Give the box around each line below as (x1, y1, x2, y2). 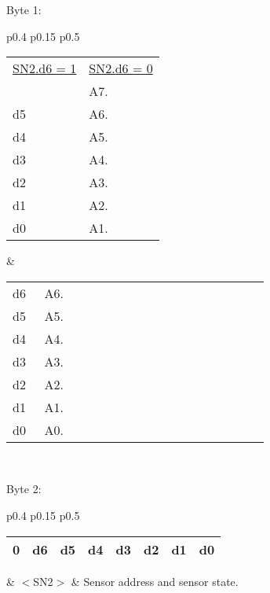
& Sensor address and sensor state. (71, 573, 239, 589)
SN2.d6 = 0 (89, 59, 153, 78)
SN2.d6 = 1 (13, 59, 77, 78)
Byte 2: (6, 481, 42, 497)
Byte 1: (6, 2, 42, 17)
